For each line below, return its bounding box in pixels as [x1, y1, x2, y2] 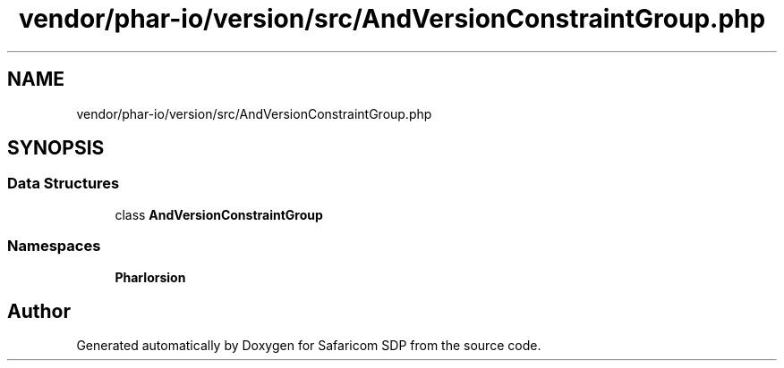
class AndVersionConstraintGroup [115, 206, 323, 222]
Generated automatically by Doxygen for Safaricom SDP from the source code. [76, 338, 541, 354]
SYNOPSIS [7, 137, 105, 160]
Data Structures [7, 174, 120, 193]
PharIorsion [115, 269, 186, 285]
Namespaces [7, 237, 101, 255]
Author [7, 299, 71, 322]
